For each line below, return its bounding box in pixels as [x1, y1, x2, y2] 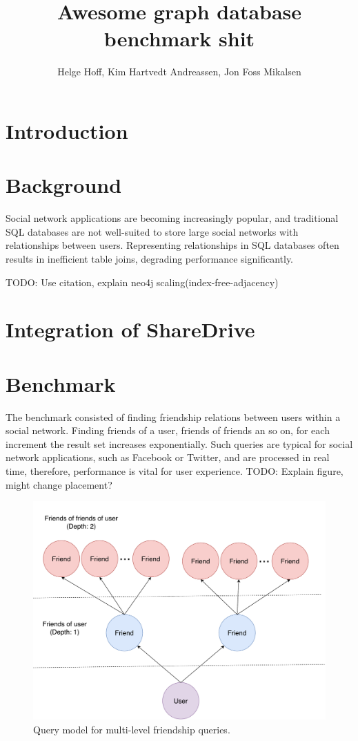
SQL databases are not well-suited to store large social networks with [6, 224, 299, 238]
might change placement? [6, 477, 112, 491]
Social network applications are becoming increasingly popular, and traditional [6, 211, 339, 225]
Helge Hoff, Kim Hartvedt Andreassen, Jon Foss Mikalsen [57, 64, 301, 79]
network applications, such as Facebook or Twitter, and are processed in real [6, 450, 330, 465]
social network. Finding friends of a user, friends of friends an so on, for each [6, 423, 330, 438]
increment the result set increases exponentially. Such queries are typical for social [6, 436, 353, 451]
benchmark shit [103, 24, 255, 53]
